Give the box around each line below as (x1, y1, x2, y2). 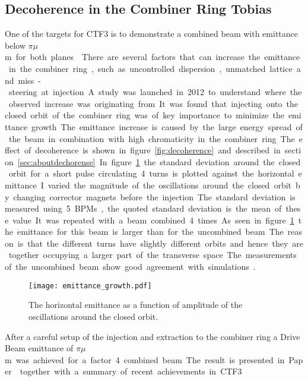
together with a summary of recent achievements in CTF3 (20, 365, 242, 377)
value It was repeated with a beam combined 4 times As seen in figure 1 (12, 213, 294, 226)
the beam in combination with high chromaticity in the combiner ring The (8, 132, 295, 144)
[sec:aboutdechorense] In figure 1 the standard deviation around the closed (17, 155, 301, 168)
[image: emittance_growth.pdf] (28, 281, 152, 290)
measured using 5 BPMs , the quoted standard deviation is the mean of (5, 202, 282, 215)
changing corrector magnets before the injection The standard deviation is (13, 190, 296, 203)
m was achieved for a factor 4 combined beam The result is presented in (5, 353, 285, 366)
